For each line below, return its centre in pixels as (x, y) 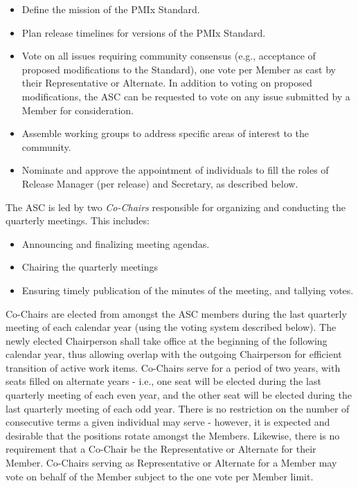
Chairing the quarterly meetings (90, 267)
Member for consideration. (78, 110)
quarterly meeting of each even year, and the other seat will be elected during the (179, 395)
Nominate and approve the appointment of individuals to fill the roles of (175, 170)
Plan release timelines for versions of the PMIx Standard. (144, 32)
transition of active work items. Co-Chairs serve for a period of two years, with (173, 367)
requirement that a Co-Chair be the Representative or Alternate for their (161, 449)
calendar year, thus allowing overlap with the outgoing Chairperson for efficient (174, 354)
